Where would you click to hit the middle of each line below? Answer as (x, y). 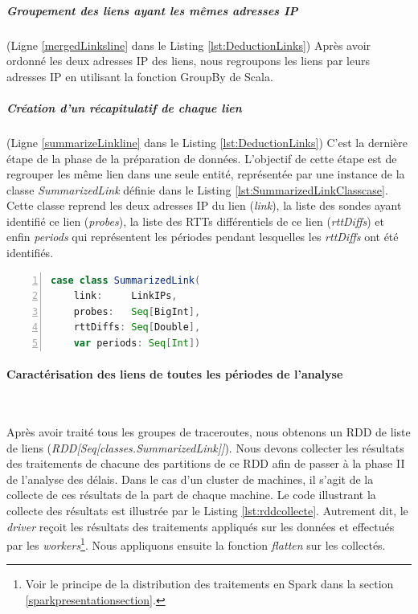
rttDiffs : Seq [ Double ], (137, 327)
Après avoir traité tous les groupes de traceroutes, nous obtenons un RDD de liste (209, 432)
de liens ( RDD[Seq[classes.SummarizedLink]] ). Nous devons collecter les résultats (205, 447)
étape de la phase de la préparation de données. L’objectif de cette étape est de (202, 158)
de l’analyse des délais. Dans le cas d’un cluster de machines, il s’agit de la (190, 479)
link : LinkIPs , (125, 296)
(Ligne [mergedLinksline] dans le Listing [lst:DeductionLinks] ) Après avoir (189, 45)
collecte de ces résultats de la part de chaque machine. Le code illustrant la (191, 495)
